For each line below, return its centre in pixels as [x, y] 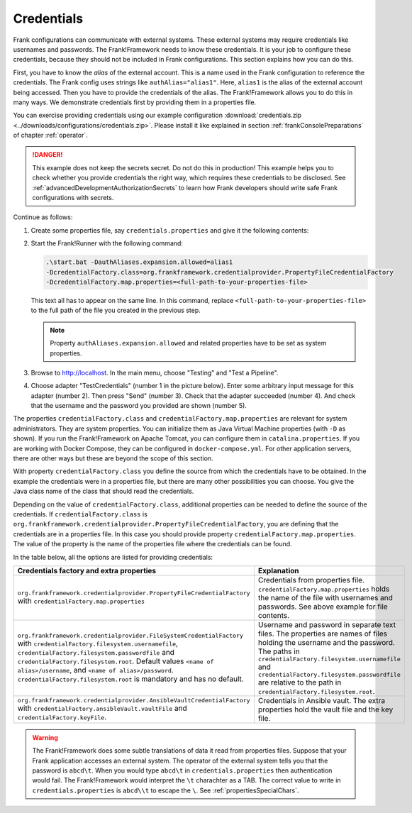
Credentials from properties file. [311, 580]
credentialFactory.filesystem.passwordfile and [96, 653]
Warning [45, 737]
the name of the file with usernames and [325, 597]
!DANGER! [48, 155]
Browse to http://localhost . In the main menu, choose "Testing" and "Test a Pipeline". [155, 372]
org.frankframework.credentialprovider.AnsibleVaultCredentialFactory [134, 701]
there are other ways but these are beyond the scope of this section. [113, 458]
